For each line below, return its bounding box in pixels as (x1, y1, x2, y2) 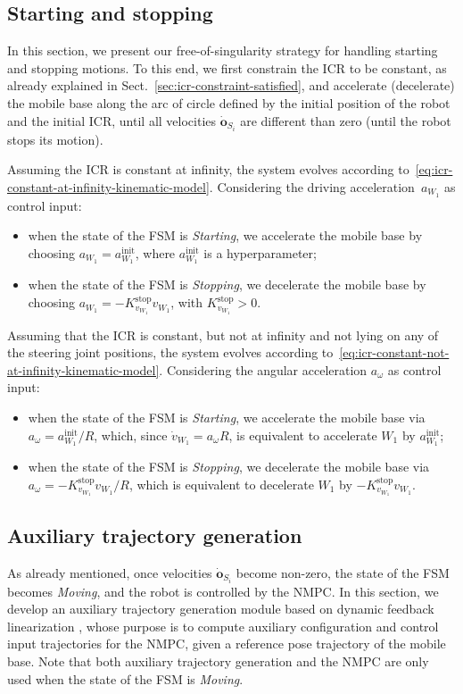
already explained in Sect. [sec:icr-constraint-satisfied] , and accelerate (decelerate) (7, 76, 455, 95)
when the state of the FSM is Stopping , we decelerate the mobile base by (28, 275, 426, 294)
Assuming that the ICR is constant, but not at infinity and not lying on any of (7, 325, 439, 344)
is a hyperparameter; (203, 243, 317, 262)
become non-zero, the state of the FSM (236, 563, 450, 581)
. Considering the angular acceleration (159, 360, 368, 379)
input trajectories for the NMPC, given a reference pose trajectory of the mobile (7, 634, 446, 653)
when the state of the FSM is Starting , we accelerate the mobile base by (28, 226, 423, 245)
